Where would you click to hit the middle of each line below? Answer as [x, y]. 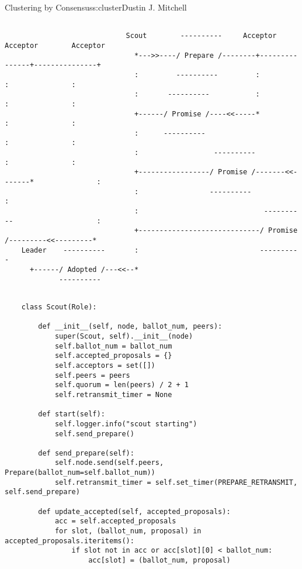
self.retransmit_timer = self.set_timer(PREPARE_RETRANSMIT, [176, 482]
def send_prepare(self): [86, 453]
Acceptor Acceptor [55, 45]
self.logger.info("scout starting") [126, 424]
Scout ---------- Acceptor [201, 36]
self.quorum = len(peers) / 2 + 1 [122, 385]
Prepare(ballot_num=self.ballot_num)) [80, 473]
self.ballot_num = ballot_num [113, 346]
